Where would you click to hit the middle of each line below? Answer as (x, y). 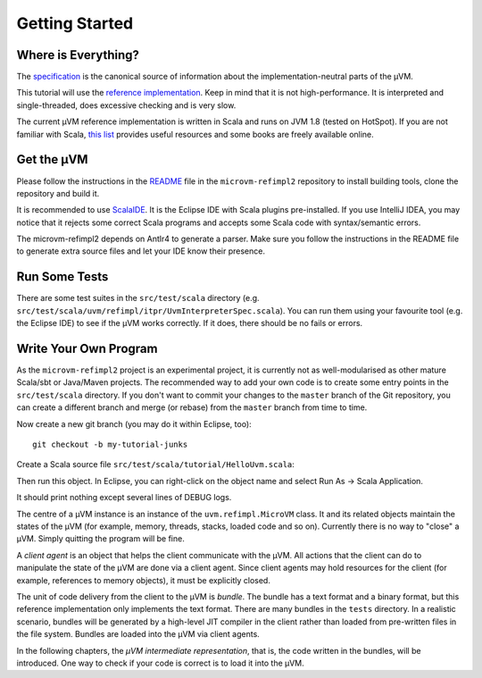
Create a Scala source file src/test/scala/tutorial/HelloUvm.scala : (155, 465)
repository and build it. (58, 193)
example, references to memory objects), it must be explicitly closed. (144, 580)
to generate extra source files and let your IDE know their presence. (141, 251)
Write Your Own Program (87, 348)
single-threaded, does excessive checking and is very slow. (126, 105)
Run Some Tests (62, 277)
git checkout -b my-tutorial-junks (110, 445)
